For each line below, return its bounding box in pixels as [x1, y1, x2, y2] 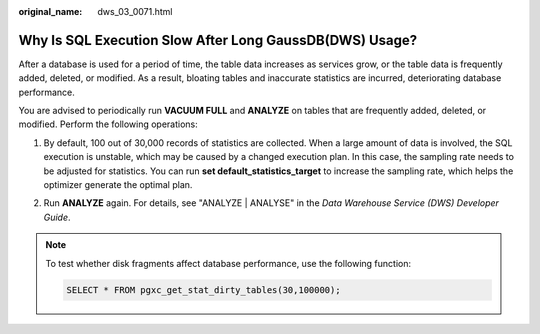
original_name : [18, 6, 83, 17]
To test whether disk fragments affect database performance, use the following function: [45, 257, 412, 269]
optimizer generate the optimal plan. [43, 179, 193, 191]
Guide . [43, 211, 71, 223]
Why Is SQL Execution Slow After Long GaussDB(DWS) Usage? [18, 31, 418, 49]
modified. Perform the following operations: [18, 118, 199, 130]
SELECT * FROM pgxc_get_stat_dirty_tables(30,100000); [66, 284, 341, 295]
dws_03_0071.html [97, 6, 173, 17]
